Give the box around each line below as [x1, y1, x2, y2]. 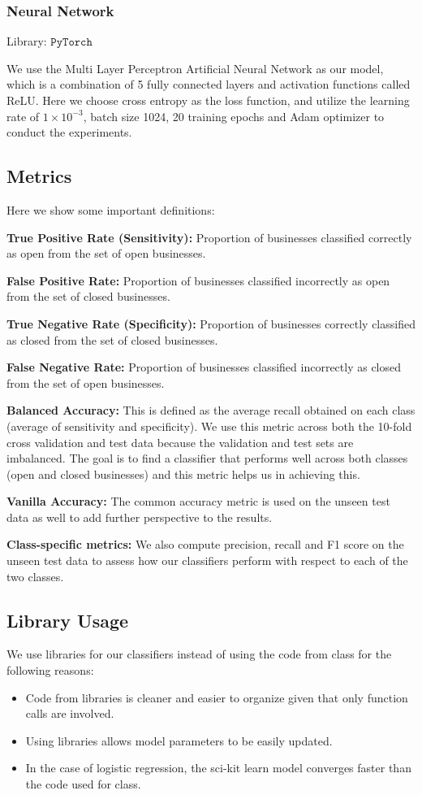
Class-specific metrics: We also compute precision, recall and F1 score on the [6, 536, 404, 553]
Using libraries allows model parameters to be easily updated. [25, 732, 333, 749]
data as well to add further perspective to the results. [6, 508, 273, 525]
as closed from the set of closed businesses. [6, 331, 218, 348]
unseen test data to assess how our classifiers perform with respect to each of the [6, 552, 408, 569]
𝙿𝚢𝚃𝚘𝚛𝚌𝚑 [50, 37, 93, 49]
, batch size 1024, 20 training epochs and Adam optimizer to [83, 107, 385, 124]
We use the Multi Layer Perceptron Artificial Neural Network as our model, [6, 59, 384, 76]
